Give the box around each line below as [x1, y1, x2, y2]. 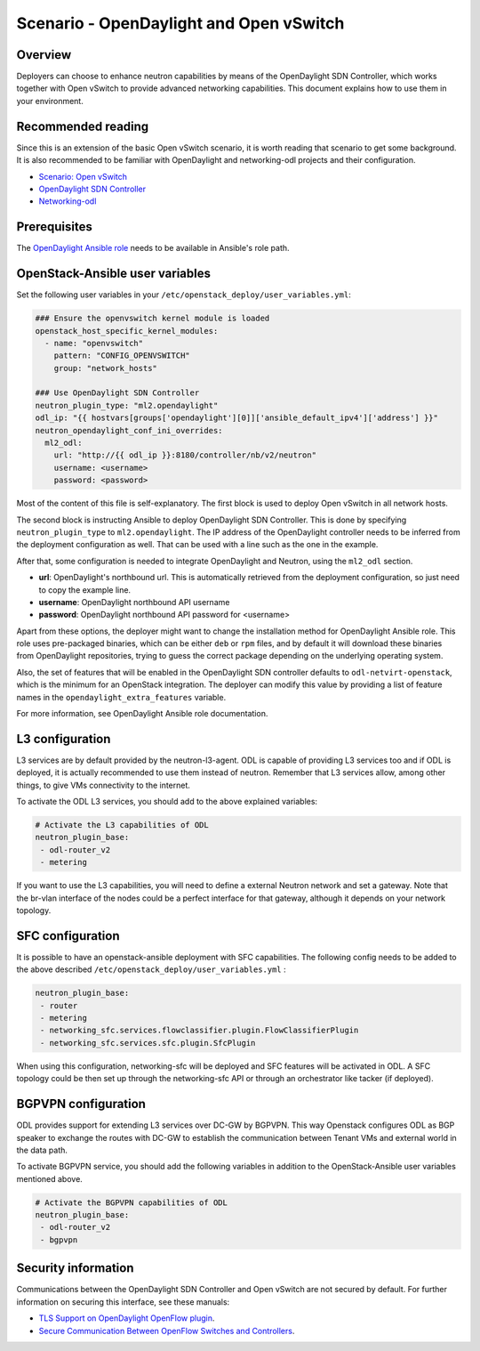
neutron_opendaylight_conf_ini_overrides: [35, 425, 223, 435]
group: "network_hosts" [53, 363, 157, 373]
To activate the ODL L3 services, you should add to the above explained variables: [16, 797, 318, 807]
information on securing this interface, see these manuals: [16, 1296, 230, 1307]
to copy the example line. [38, 584, 132, 595]
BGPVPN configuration [16, 1096, 147, 1112]
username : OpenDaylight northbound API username [38, 596, 230, 607]
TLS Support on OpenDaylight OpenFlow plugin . [38, 1313, 215, 1323]
